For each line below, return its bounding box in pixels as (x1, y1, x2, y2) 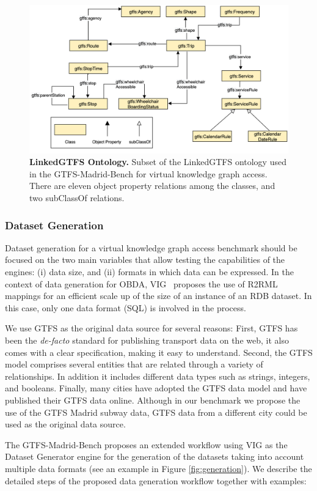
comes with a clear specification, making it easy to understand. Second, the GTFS (5, 345, 313, 358)
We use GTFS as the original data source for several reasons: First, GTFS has (5, 322, 298, 334)
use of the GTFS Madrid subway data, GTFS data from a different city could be (5, 405, 307, 418)
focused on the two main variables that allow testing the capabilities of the (5, 253, 285, 266)
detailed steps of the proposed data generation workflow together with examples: (5, 474, 307, 487)
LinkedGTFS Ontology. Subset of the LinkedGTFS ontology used (29, 155, 286, 168)
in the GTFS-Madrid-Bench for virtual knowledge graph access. (29, 167, 268, 180)
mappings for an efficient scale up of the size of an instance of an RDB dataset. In (5, 289, 312, 302)
